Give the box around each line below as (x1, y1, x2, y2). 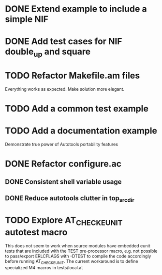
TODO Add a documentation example (5, 125, 158, 136)
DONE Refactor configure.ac (5, 159, 122, 169)
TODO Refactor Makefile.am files (5, 70, 140, 81)
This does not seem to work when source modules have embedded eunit (5, 243, 151, 248)
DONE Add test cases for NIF (5, 36, 122, 47)
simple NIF (5, 14, 49, 25)
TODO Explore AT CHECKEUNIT (5, 215, 123, 227)
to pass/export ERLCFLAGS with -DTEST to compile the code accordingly (5, 253, 151, 259)
